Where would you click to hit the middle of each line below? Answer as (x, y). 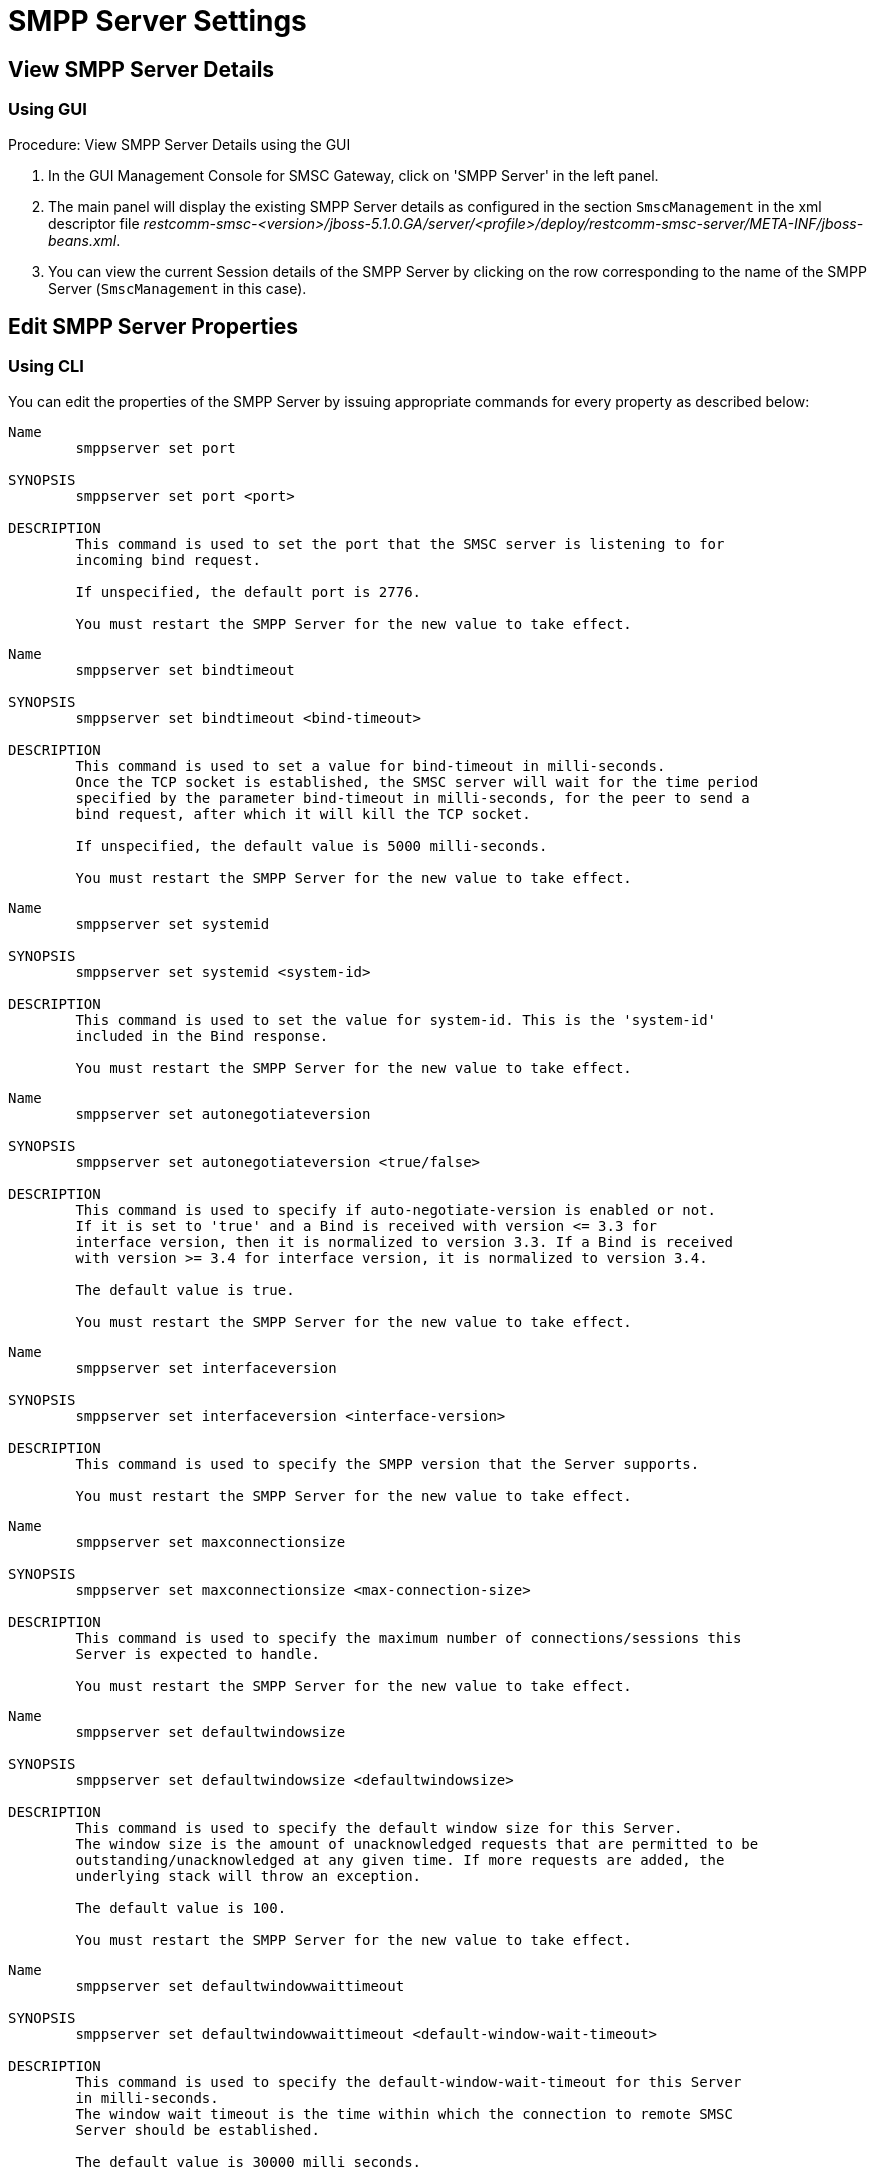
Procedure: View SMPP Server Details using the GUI (179, 144)
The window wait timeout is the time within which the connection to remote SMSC (404, 2113)
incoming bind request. (168, 559)
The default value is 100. (181, 1907)
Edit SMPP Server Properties (153, 326)
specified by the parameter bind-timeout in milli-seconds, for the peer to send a (412, 797)
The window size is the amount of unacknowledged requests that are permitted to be (417, 1843)
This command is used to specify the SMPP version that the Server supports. (387, 1463)
